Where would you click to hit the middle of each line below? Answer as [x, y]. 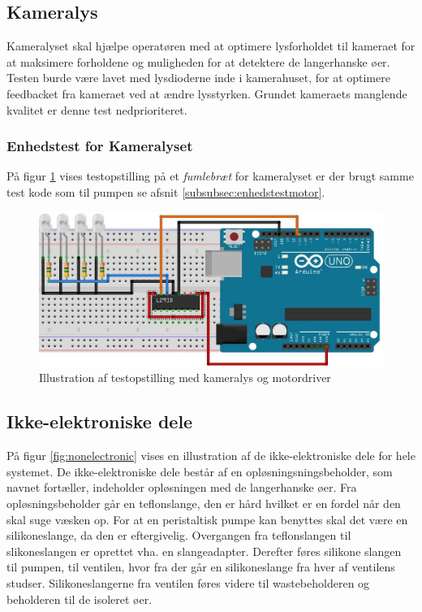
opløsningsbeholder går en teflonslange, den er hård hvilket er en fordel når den [204, 503]
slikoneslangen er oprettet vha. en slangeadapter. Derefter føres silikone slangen [204, 551]
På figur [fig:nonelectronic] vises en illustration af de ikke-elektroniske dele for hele [211, 456]
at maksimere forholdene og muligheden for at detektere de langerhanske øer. [198, 61]
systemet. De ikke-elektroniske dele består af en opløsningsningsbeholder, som [200, 471]
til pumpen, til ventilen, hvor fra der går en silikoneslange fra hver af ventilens [201, 567]
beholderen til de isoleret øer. [80, 599]
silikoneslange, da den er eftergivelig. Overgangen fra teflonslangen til [179, 535]
